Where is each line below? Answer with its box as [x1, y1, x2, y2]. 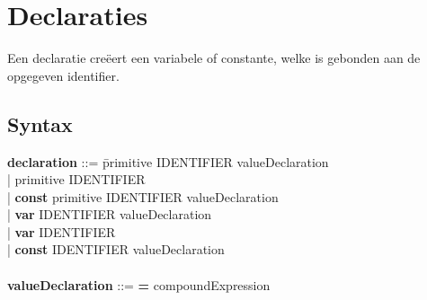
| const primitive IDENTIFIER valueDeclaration [7, 187, 279, 206]
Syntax [7, 110, 73, 137]
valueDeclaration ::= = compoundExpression [7, 275, 271, 294]
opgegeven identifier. [7, 66, 120, 84]
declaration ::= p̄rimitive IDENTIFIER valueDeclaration [7, 152, 329, 171]
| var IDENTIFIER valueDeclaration [7, 205, 212, 224]
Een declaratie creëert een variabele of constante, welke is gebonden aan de [7, 49, 421, 67]
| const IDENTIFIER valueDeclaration [7, 240, 225, 259]
